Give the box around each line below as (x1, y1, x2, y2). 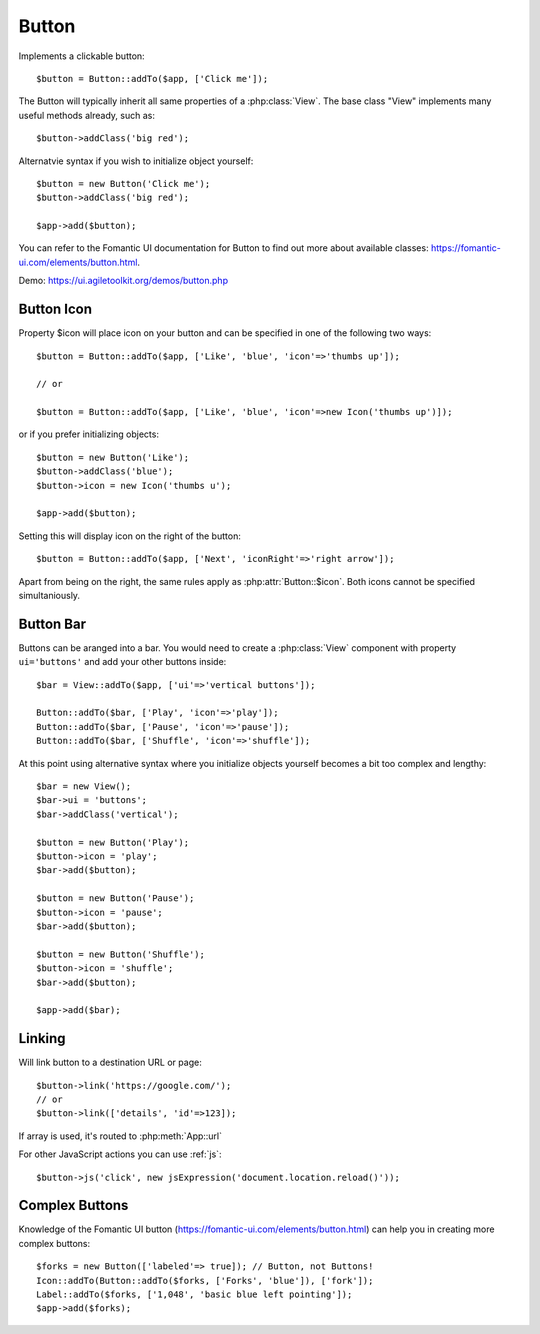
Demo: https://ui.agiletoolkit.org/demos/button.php (18, 275, 229, 287)
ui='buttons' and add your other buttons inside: (18, 656, 227, 668)
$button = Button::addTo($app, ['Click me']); (36, 73, 269, 84)
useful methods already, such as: (18, 109, 155, 121)
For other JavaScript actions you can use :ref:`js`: (18, 1148, 222, 1160)
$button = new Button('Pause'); (36, 893, 195, 904)
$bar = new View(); (36, 781, 132, 792)
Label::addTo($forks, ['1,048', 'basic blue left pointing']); (36, 1289, 353, 1300)
